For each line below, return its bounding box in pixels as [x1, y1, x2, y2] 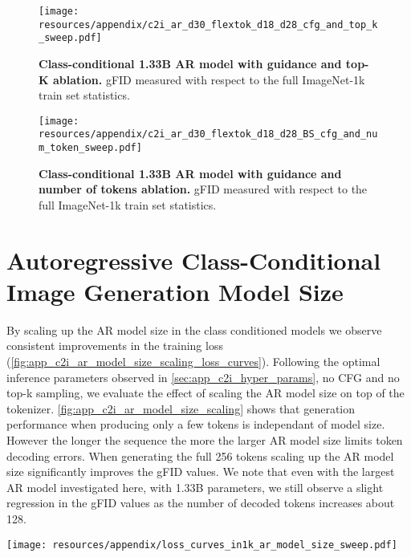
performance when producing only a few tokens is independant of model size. [6, 416, 385, 433]
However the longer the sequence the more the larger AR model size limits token [6, 431, 403, 448]
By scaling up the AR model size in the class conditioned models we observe [6, 321, 382, 338]
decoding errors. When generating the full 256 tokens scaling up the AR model [6, 447, 394, 464]
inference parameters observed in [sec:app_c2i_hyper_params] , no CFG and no [6, 368, 400, 385]
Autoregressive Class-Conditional [6, 243, 381, 276]
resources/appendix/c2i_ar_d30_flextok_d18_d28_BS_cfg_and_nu [39, 128, 378, 140]
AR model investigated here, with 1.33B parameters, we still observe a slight [6, 478, 384, 495]
